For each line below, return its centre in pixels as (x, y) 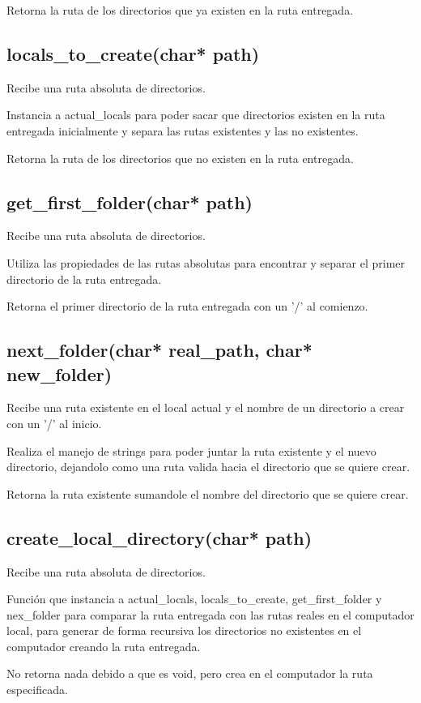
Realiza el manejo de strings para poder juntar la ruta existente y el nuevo (191, 450)
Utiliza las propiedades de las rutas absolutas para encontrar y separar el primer (206, 262)
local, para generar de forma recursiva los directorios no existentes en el (184, 630)
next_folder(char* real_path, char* (159, 350)
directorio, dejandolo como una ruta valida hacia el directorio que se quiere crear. (208, 467)
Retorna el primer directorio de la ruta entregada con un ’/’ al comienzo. (187, 306)
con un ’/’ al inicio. (54, 423)
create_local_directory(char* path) (159, 537)
